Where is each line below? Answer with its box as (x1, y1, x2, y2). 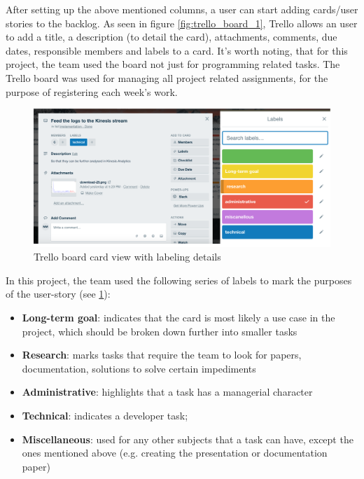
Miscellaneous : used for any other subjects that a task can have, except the (22, 431, 353, 446)
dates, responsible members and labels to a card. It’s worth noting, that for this (6, 43, 348, 57)
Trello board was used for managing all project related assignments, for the (6, 70, 328, 85)
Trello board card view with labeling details (34, 249, 221, 264)
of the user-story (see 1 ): (6, 286, 111, 301)
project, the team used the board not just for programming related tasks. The (6, 57, 340, 71)
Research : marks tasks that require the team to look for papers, (22, 347, 302, 362)
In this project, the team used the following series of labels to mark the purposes (6, 272, 352, 287)
